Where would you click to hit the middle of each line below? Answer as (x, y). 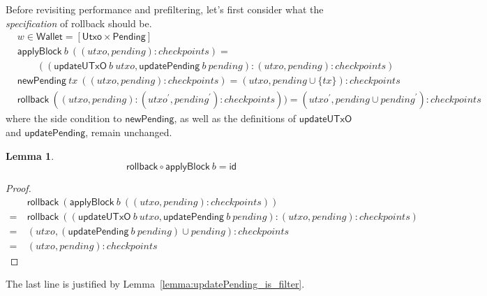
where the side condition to (64, 118)
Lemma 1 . (30, 155)
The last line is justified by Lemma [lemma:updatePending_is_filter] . (155, 284)
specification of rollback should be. (79, 23)
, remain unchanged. (129, 132)
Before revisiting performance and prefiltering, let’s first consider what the (165, 9)
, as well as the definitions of (235, 118)
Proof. (18, 188)
